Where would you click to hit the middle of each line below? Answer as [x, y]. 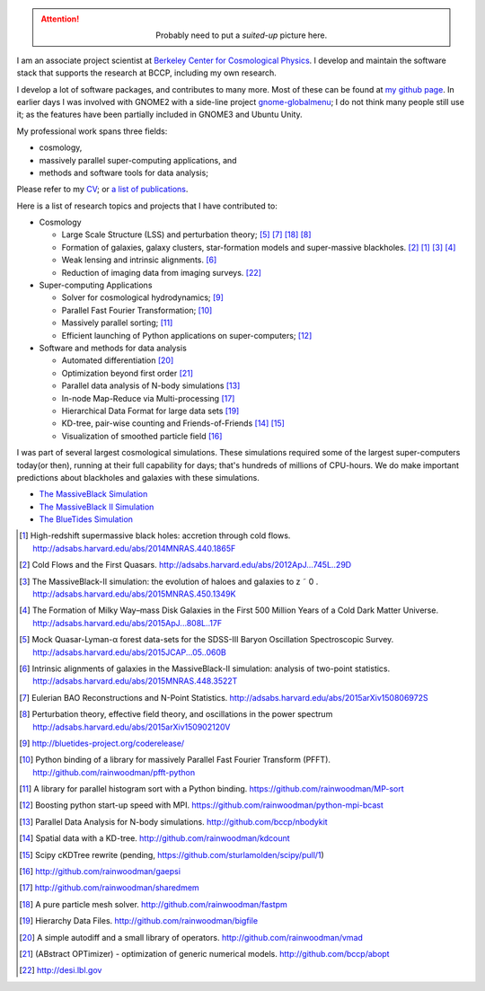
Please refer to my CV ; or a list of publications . [102, 190]
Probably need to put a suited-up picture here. [242, 35]
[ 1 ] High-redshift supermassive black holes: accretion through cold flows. [155, 535]
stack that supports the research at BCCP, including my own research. [147, 73]
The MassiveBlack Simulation [93, 494]
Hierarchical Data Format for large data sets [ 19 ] [150, 411]
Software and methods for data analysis [113, 348]
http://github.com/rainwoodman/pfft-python [114, 772]
